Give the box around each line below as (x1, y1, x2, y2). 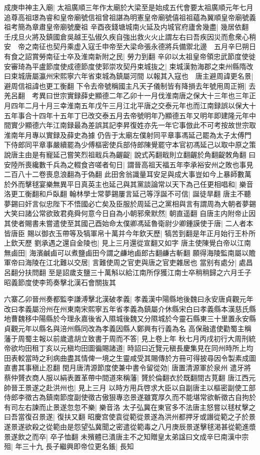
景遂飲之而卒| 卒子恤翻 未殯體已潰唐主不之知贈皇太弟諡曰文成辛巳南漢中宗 (4, 431, 249, 441)
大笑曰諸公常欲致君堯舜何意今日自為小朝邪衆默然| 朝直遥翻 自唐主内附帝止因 (4, 208, 256, 218)
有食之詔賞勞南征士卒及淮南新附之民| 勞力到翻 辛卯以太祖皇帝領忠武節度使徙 (4, 51, 256, 61)
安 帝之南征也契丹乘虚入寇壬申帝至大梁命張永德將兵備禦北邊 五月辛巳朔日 (4, 41, 256, 52)
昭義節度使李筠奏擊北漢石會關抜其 (4, 277, 116, 287)
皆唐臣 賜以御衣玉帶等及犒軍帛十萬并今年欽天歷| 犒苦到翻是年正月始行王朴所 (4, 227, 256, 238)
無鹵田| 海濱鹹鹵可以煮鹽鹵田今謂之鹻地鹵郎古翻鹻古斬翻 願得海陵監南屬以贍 (4, 247, 256, 258)
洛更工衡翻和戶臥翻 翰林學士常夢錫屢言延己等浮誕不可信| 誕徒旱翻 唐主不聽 (4, 188, 251, 199)
